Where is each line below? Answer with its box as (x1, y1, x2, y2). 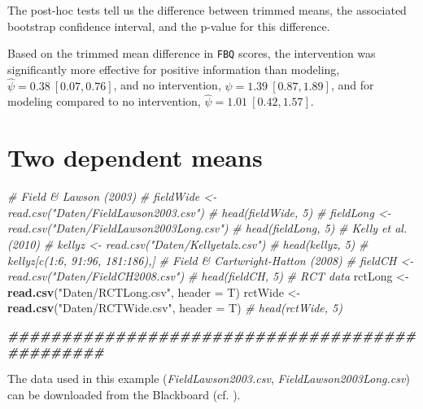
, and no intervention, (113, 76, 221, 94)
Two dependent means (7, 141, 263, 174)
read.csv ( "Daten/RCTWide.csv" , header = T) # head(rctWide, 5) (7, 299, 342, 316)
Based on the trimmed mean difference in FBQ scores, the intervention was (7, 45, 376, 62)
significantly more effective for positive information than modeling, (7, 60, 340, 77)
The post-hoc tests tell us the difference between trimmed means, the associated (7, 2, 407, 18)
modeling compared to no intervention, (7, 93, 201, 110)
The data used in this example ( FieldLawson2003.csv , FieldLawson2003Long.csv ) (7, 370, 410, 387)
